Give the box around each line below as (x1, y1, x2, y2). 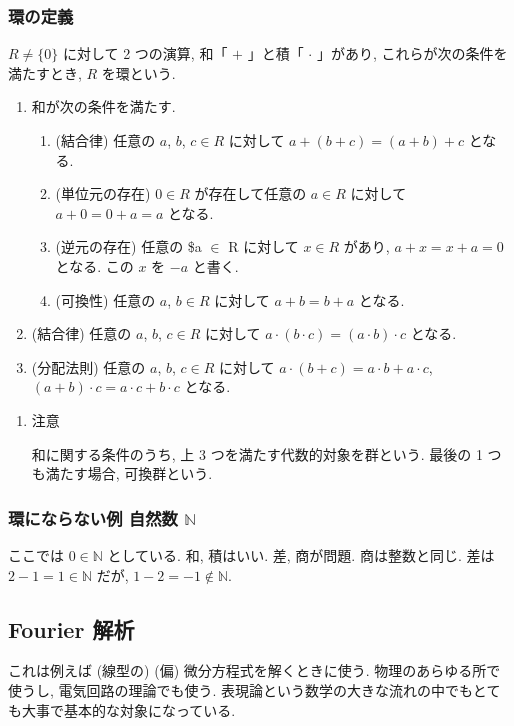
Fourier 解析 (8, 613, 135, 644)
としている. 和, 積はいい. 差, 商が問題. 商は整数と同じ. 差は (107, 544, 495, 565)
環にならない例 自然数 (8, 505, 178, 530)
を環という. (101, 62, 176, 83)
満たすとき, (8, 62, 82, 83)
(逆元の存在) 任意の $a (55, 236, 202, 257)
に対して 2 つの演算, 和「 (62, 43, 228, 64)
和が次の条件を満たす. (31, 96, 176, 117)
